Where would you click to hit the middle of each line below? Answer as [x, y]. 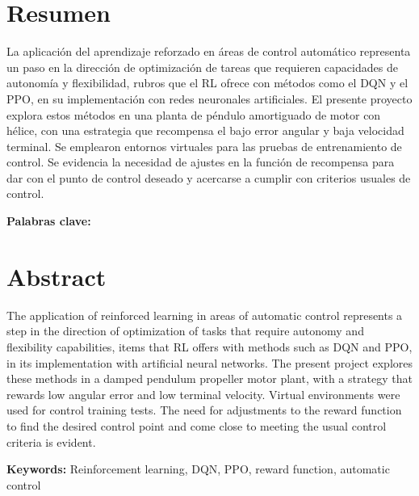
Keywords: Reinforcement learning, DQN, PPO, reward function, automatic [198, 469]
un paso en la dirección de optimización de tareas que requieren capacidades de [202, 67]
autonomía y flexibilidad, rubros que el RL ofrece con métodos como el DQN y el [207, 83]
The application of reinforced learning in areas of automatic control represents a [205, 315]
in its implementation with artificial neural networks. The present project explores [209, 362]
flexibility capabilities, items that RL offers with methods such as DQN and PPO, [209, 346]
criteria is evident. [51, 441]
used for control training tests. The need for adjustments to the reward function [204, 410]
